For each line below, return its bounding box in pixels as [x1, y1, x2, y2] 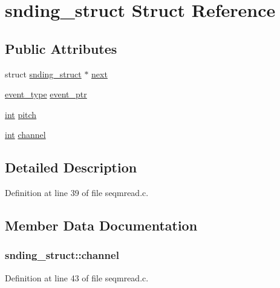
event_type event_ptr [5, 88, 87, 100]
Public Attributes [5, 39, 117, 57]
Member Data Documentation [5, 216, 198, 235]
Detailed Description [5, 158, 137, 177]
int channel [5, 128, 46, 141]
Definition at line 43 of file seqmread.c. [5, 271, 149, 284]
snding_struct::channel [5, 247, 119, 263]
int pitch [5, 108, 37, 120]
